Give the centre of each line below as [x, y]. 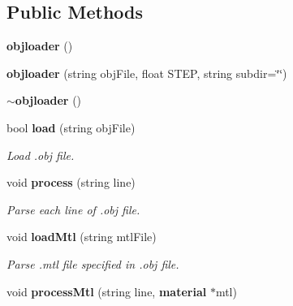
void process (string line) [71, 182]
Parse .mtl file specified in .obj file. [93, 263]
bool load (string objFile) [71, 127]
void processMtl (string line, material [107, 291]
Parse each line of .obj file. [73, 209]
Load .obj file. [41, 155]
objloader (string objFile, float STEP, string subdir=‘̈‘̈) [147, 73]
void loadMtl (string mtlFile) [82, 237]
